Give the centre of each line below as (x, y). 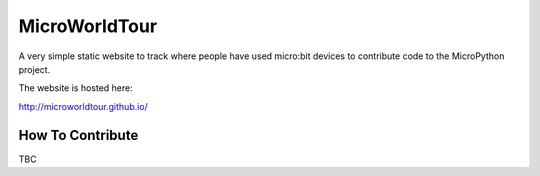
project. (34, 69)
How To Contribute (78, 135)
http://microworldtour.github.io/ (83, 106)
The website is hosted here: (76, 88)
